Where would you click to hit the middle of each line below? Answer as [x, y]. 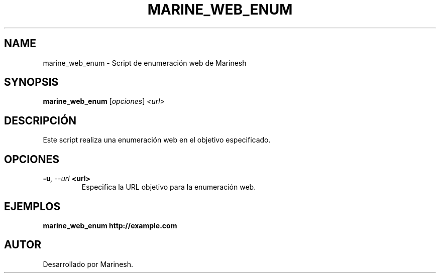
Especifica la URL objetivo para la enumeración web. [169, 187]
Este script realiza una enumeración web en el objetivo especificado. [157, 140]
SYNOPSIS [31, 82]
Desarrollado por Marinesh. [88, 264]
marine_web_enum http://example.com [110, 225]
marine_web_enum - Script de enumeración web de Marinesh [145, 63]
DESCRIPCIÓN [40, 120]
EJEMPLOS [32, 206]
